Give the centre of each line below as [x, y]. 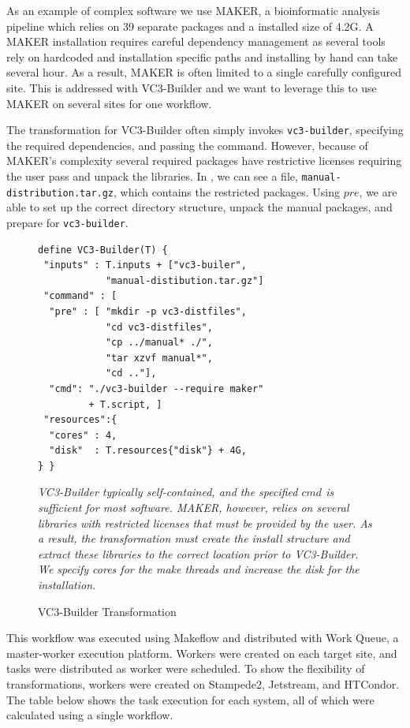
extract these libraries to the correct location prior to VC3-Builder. [198, 553]
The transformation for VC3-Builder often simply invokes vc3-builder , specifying [205, 130]
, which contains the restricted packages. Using [227, 191]
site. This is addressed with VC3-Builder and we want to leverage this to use [192, 87]
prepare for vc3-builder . [67, 222]
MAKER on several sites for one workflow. [109, 103]
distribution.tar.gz [60, 193]
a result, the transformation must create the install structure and [194, 538]
